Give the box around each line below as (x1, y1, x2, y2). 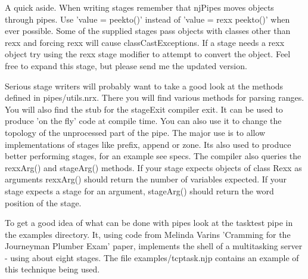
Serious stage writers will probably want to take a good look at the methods (5, 79, 284, 92)
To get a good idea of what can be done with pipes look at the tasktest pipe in (5, 216, 293, 229)
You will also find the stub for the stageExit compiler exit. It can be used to (5, 103, 283, 115)
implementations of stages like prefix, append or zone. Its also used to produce (5, 138, 291, 150)
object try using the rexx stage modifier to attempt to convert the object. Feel (5, 48, 291, 60)
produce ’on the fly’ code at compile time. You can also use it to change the (5, 114, 282, 127)
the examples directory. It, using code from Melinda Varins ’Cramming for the (5, 228, 291, 240)
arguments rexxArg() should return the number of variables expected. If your (5, 173, 287, 185)
